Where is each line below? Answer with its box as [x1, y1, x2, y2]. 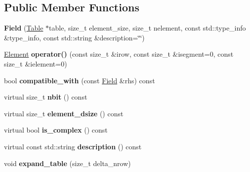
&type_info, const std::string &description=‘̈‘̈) [4, 32, 145, 42]
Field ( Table [4, 23, 43, 33]
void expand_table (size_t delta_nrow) [4, 158, 131, 168]
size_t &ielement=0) [4, 58, 67, 69]
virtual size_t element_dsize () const [4, 108, 124, 118]
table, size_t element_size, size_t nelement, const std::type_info [49, 23, 246, 33]
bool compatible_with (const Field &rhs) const [4, 75, 155, 85]
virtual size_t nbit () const [4, 92, 87, 102]
